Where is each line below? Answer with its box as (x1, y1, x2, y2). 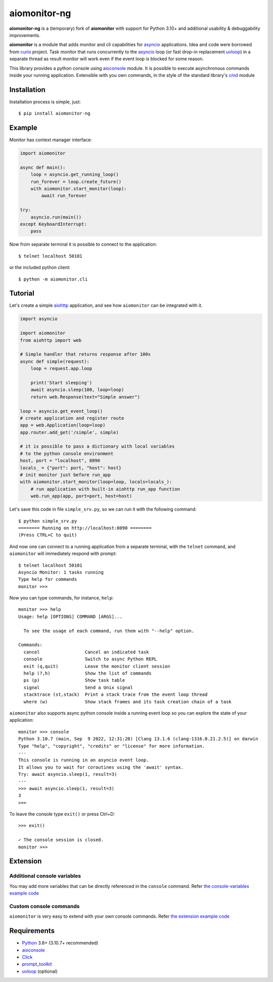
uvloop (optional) (22, 968, 58, 974)
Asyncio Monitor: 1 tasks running (18, 569, 104, 575)
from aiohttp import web (20, 337, 82, 343)
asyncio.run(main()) (30, 214, 82, 220)
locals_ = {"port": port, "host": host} (20, 465, 121, 470)
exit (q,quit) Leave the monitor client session (23, 663, 170, 669)
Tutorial (9, 289, 35, 298)
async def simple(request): (20, 359, 89, 364)
